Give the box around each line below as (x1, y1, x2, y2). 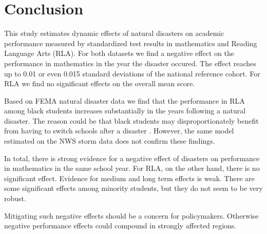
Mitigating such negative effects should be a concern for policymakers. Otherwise (4, 210, 259, 221)
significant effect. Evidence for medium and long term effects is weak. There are (4, 172, 255, 183)
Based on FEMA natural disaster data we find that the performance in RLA (4, 95, 245, 106)
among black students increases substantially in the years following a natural (4, 105, 246, 116)
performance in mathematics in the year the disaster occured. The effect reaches (4, 57, 256, 68)
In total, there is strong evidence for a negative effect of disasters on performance (4, 152, 260, 163)
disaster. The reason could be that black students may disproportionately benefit (4, 115, 259, 126)
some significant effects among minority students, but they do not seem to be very (4, 183, 263, 193)
